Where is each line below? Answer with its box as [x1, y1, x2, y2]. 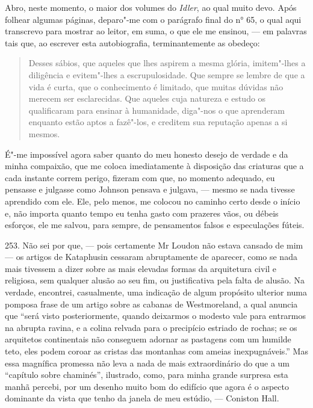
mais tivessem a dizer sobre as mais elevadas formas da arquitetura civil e [5, 262, 277, 274]
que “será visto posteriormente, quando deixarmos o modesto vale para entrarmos [5, 309, 306, 322]
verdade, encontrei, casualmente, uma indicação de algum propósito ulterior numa [5, 286, 308, 298]
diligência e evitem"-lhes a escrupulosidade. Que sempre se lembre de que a [28, 68, 305, 81]
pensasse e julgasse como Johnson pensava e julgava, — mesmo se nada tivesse [5, 183, 295, 196]
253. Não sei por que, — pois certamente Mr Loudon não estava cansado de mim [5, 238, 303, 251]
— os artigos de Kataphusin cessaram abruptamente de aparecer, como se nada [5, 250, 297, 263]
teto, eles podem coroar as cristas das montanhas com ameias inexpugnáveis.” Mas [5, 345, 308, 357]
